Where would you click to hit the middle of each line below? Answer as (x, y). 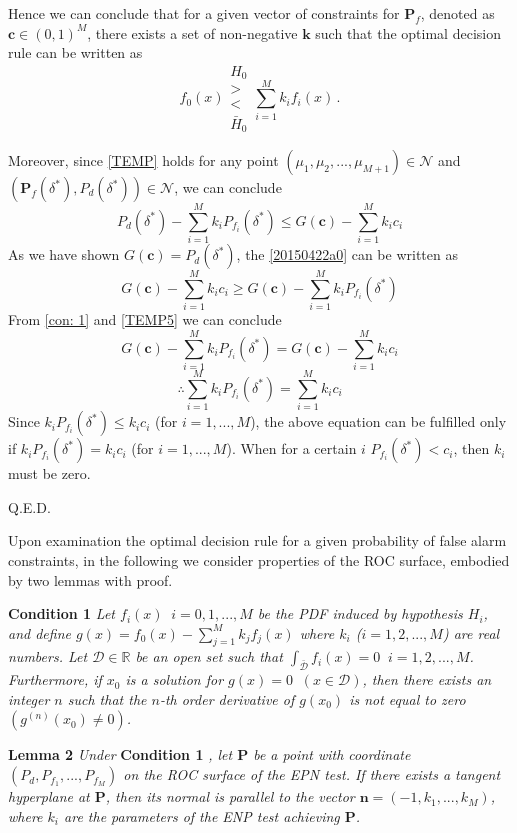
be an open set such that (209, 656)
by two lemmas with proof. (90, 579)
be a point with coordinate (332, 754)
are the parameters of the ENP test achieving (202, 815)
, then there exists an (427, 679)
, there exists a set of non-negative (192, 32)
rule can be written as (75, 52)
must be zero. (49, 473)
